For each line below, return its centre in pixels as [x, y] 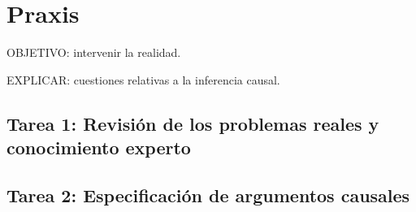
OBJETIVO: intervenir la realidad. [94, 52]
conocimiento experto [99, 147]
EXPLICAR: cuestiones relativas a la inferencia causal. [143, 79]
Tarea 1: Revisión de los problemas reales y [193, 123]
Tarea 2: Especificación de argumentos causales [208, 195]
